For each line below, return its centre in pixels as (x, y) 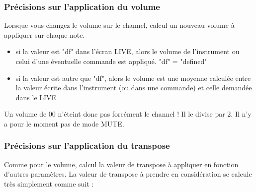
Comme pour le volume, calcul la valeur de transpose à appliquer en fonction (121, 164)
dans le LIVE (36, 97)
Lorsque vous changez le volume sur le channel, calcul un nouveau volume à (119, 25)
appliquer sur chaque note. (44, 34)
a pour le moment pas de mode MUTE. (64, 123)
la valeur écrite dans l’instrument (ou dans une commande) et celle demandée (134, 88)
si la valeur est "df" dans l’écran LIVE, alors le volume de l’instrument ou (128, 51)
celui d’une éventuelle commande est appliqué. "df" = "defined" (111, 61)
